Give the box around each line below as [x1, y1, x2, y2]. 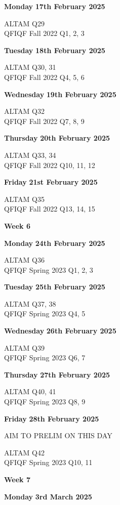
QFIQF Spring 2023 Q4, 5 [4, 308, 86, 319]
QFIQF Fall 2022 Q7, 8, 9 [4, 115, 85, 126]
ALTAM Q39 [4, 342, 45, 353]
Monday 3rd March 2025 [4, 491, 92, 501]
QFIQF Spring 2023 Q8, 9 [4, 396, 86, 407]
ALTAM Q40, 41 [4, 386, 56, 397]
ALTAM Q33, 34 [4, 149, 56, 160]
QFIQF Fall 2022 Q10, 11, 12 [4, 159, 95, 170]
